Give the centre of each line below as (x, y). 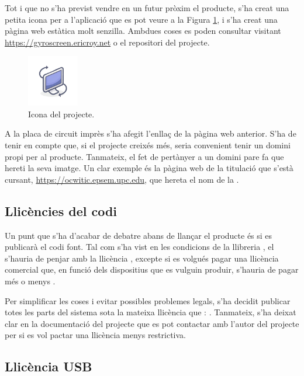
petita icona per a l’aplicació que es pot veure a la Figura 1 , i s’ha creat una (141, 19)
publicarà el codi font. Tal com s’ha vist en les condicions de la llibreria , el (139, 247)
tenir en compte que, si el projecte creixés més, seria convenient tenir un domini (148, 145)
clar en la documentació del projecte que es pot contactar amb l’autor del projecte (152, 323)
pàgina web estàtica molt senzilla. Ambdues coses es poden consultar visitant (143, 31)
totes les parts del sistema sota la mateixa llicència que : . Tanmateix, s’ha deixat (151, 312)
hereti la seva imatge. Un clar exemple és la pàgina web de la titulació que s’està (149, 168)
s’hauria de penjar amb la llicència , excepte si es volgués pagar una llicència (142, 258)
